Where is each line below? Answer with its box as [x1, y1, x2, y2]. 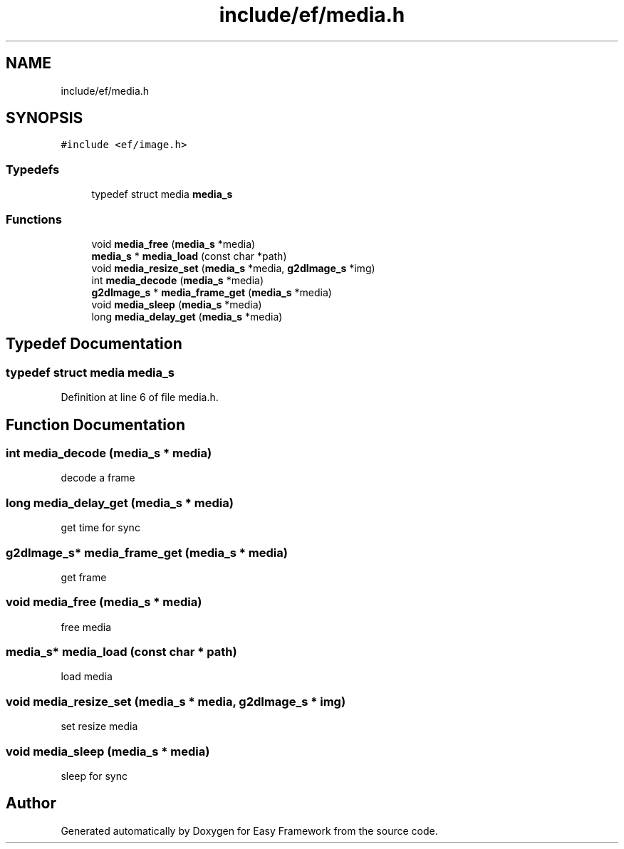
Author [6, 794, 56, 813]
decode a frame [61, 472, 135, 484]
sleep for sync [61, 769, 128, 782]
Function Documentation [6, 415, 185, 434]
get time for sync [61, 521, 140, 534]
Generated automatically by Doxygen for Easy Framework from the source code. [61, 824, 438, 837]
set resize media [61, 720, 138, 733]
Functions [6, 212, 62, 226]
